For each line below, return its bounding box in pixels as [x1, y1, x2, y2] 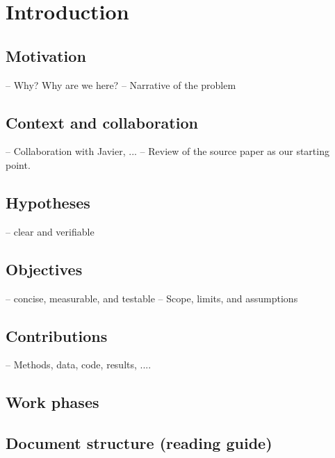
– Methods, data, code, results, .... [6, 357, 152, 372]
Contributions [6, 325, 108, 346]
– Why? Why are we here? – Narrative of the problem [6, 77, 236, 92]
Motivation [6, 44, 86, 66]
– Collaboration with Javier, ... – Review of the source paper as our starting [6, 144, 329, 158]
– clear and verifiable [6, 224, 95, 238]
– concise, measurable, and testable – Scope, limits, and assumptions [6, 291, 298, 305]
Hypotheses [6, 191, 90, 213]
